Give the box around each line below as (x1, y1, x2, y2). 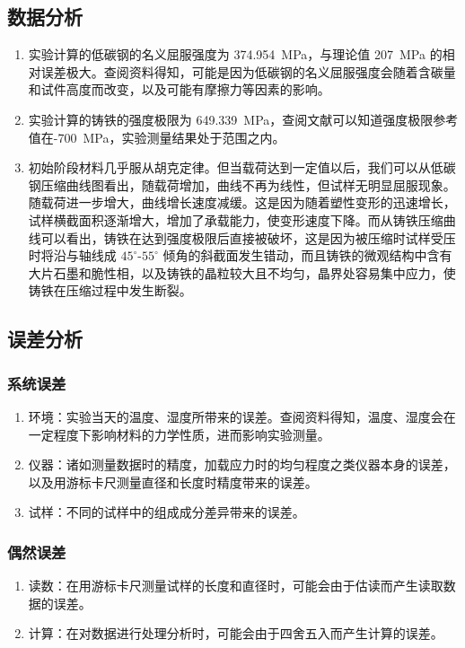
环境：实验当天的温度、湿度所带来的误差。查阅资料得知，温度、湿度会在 (28, 407, 456, 425)
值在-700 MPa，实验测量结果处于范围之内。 (28, 127, 285, 146)
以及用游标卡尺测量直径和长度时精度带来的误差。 (28, 472, 318, 491)
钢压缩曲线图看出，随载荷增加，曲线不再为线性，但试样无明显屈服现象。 (28, 175, 456, 194)
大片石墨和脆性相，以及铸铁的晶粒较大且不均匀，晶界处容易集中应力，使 (28, 263, 456, 282)
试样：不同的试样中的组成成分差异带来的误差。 (28, 503, 305, 521)
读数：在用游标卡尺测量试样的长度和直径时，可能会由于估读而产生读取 (28, 576, 443, 595)
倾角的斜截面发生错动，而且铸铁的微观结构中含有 (162, 246, 452, 265)
